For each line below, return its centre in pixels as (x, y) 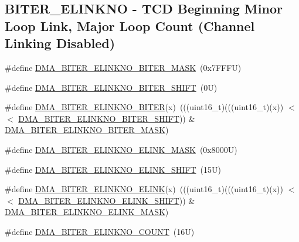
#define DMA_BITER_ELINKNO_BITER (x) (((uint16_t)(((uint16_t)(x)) (144, 107)
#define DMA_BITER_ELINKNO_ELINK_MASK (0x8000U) (121, 149)
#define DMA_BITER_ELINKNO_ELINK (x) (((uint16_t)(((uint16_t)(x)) (144, 189)
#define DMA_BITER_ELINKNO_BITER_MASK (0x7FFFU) (123, 67)
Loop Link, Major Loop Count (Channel (130, 25)
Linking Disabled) (60, 43)
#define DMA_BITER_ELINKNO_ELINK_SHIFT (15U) (113, 169)
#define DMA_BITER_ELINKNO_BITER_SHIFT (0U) (111, 87)
